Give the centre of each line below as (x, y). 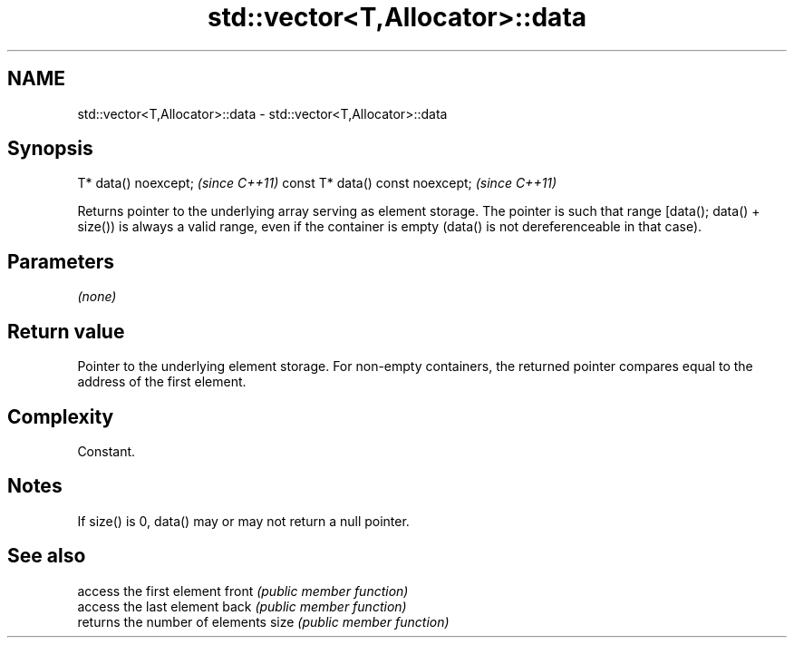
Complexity (61, 416)
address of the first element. (162, 382)
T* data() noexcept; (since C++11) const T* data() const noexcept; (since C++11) (317, 183)
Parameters (61, 261)
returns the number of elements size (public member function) (263, 621)
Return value (66, 331)
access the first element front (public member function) (243, 591)
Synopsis (50, 149)
